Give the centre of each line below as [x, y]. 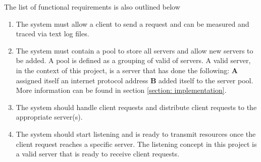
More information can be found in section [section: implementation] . [121, 90]
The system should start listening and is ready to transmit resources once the [136, 133]
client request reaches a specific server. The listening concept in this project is [136, 144]
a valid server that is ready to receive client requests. [98, 154]
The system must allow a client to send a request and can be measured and [133, 23]
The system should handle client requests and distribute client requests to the [136, 107]
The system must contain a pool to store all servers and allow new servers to [135, 50]
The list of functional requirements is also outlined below [92, 7]
